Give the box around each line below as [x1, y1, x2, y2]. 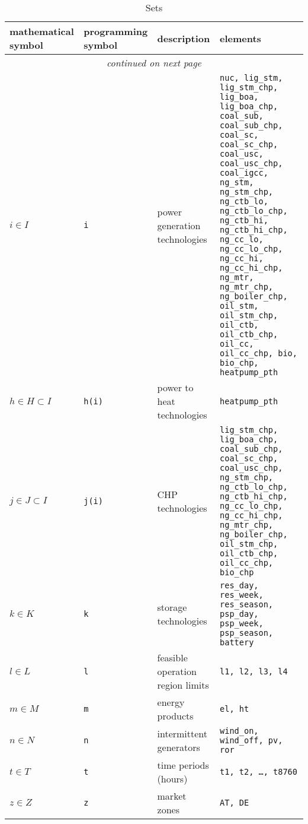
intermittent [157, 727, 208, 740]
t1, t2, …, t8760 [220, 767, 297, 777]
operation [157, 664, 197, 678]
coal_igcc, [220, 168, 268, 178]
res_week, [220, 590, 264, 600]
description [157, 31, 210, 45]
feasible [157, 651, 188, 664]
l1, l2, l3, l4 [220, 666, 288, 676]
